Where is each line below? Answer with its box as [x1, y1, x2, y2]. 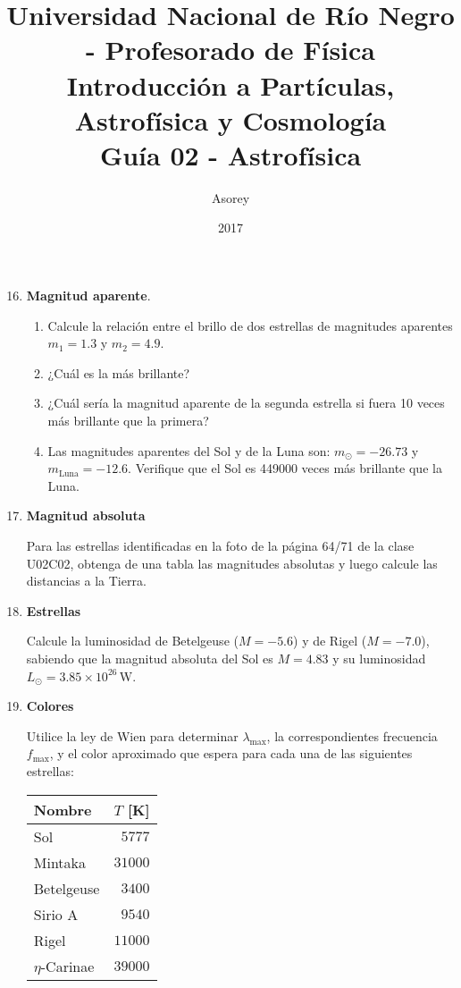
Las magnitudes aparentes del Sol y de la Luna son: [47, 441, 331, 460]
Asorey [211, 188, 250, 207]
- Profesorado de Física [85, 31, 376, 68]
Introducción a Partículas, [66, 66, 395, 103]
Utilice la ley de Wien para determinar [26, 726, 239, 745]
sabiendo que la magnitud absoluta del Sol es [26, 648, 273, 667]
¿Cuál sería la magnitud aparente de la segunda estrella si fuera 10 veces [47, 393, 445, 412]
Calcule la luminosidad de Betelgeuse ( [26, 631, 239, 650]
